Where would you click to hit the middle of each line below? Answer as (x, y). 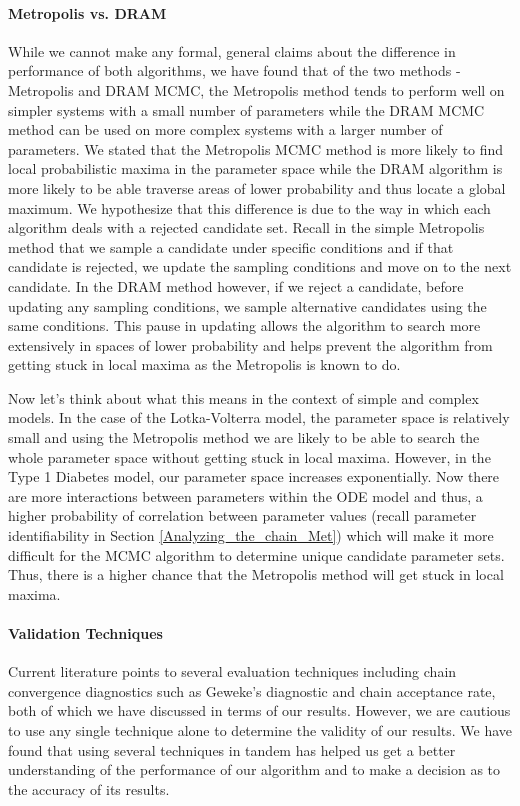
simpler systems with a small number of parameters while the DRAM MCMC (246, 109)
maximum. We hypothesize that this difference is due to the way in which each (249, 207)
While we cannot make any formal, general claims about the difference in (232, 50)
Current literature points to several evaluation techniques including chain (232, 671)
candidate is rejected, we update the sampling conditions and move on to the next (260, 266)
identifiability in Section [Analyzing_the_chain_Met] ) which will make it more (251, 535)
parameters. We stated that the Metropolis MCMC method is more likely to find (256, 148)
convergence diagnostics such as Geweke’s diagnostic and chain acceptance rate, (252, 690)
